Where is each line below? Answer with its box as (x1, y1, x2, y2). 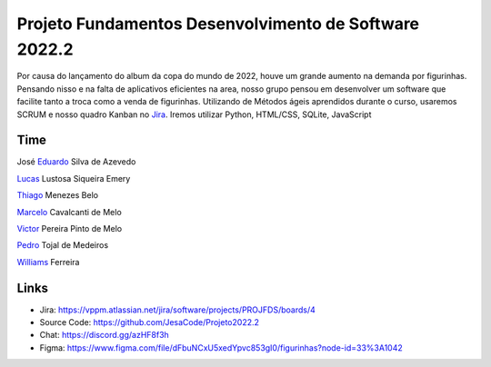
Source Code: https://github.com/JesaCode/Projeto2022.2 (39, 317, 259, 328)
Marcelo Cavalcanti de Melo (16, 206, 122, 217)
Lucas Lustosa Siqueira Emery (16, 173, 131, 183)
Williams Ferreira (16, 256, 80, 267)
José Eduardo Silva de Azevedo (16, 156, 136, 167)
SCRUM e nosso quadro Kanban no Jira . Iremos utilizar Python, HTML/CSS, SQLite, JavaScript (16, 109, 372, 120)
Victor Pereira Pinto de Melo (16, 223, 123, 233)
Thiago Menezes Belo (16, 190, 99, 201)
